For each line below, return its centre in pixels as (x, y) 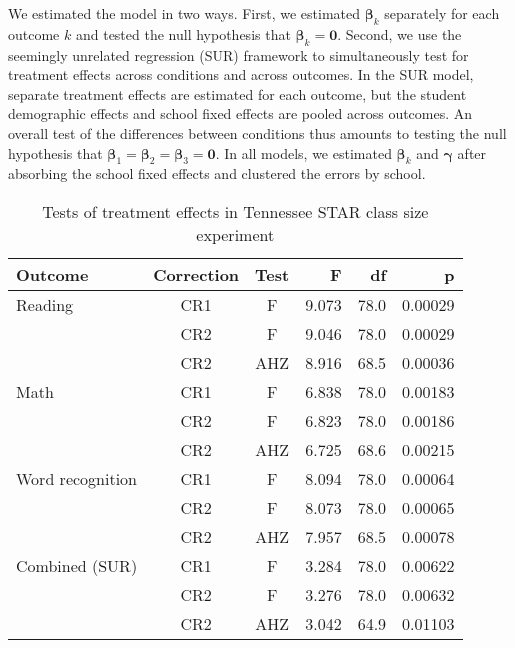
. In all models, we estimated (303, 152)
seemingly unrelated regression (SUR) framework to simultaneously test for (238, 54)
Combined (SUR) (77, 565)
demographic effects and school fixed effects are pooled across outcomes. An (240, 113)
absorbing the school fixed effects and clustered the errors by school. (217, 173)
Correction (196, 274)
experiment (235, 234)
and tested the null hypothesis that (183, 33)
